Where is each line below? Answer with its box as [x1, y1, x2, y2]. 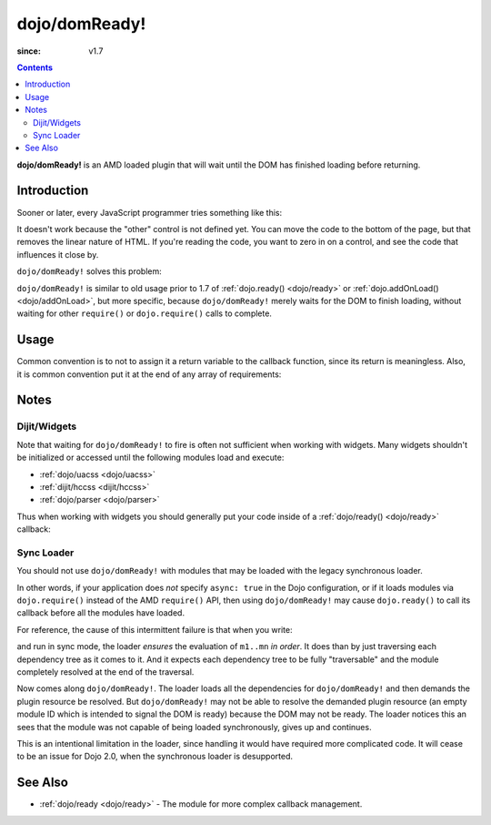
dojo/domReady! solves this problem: [16, 266, 163, 277]
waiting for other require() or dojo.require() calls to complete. [16, 308, 273, 319]
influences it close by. [16, 249, 99, 260]
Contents [16, 62, 54, 73]
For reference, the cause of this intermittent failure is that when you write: [16, 624, 293, 635]
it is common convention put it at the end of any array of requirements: [16, 369, 282, 380]
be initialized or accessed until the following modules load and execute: [16, 452, 285, 463]
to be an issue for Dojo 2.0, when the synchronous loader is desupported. [16, 751, 293, 762]
